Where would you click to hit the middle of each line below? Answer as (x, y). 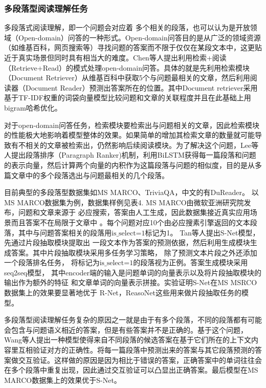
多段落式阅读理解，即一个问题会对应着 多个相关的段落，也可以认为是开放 (127, 27)
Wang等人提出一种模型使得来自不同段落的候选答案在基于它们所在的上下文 (128, 340)
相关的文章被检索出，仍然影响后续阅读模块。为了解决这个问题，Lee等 (142, 145)
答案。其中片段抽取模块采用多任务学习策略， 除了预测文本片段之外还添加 (134, 252)
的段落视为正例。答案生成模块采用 (191, 262)
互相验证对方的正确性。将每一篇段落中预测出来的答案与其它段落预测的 (136, 350)
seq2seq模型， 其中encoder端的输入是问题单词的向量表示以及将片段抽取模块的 (133, 272)
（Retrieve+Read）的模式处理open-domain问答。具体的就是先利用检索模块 (127, 67)
